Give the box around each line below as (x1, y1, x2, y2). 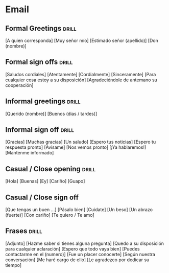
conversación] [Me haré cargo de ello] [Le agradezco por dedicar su (5, 257, 150, 263)
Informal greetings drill (5, 97, 81, 106)
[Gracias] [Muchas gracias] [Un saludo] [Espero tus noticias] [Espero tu (5, 139, 156, 145)
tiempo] (5, 262, 22, 268)
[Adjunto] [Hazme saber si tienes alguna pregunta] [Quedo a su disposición (5, 240, 164, 246)
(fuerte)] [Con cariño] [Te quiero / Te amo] (5, 212, 94, 218)
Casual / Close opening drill (5, 165, 96, 173)
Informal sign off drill (5, 125, 74, 134)
